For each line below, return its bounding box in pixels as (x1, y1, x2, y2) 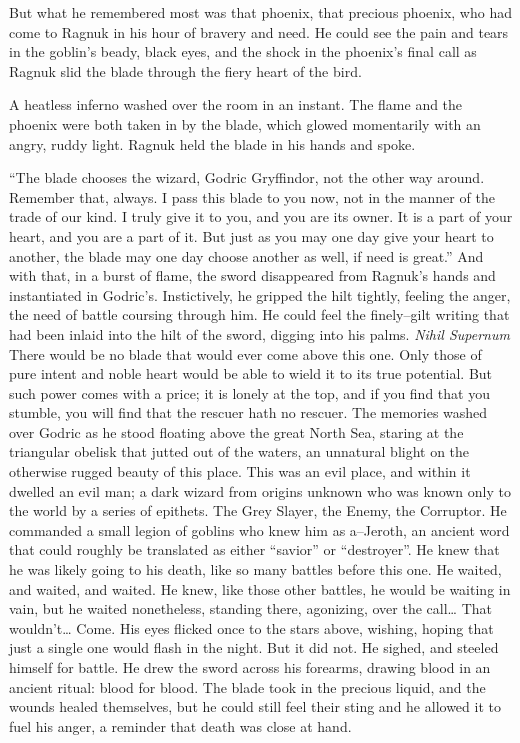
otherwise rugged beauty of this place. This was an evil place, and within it (9, 461, 471, 482)
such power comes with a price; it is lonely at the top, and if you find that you (9, 382, 490, 403)
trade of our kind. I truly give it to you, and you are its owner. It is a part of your (9, 206, 513, 227)
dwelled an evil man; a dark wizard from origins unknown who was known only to (9, 480, 511, 501)
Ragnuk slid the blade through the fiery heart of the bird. (9, 60, 362, 81)
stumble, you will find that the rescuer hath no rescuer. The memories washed (9, 402, 488, 423)
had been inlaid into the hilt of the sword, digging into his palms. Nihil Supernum (9, 323, 510, 344)
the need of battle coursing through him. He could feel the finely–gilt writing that (9, 304, 510, 325)
